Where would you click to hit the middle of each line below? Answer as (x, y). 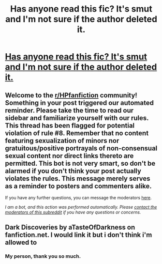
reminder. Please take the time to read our (69, 110)
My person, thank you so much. (43, 256)
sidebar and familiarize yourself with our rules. (77, 118)
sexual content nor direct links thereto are (69, 156)
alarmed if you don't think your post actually (73, 171)
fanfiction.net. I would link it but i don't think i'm (79, 235)
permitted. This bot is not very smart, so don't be (80, 163)
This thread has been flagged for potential (70, 125)
